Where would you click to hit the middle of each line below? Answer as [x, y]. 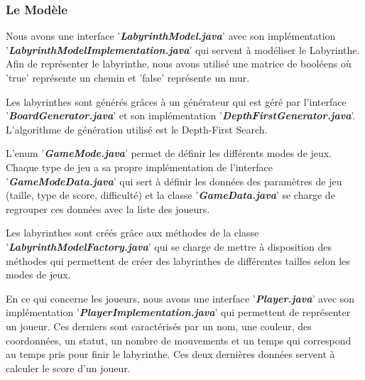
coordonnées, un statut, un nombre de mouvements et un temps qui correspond [179, 340]
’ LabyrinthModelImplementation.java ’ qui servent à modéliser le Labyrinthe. [183, 49]
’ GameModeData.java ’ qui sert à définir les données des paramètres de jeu [174, 181]
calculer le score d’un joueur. [68, 368]
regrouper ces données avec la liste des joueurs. [108, 208]
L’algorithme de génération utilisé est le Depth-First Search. [137, 129]
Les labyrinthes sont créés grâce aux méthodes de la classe [132, 233]
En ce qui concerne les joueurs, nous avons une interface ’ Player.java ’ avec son [180, 298]
